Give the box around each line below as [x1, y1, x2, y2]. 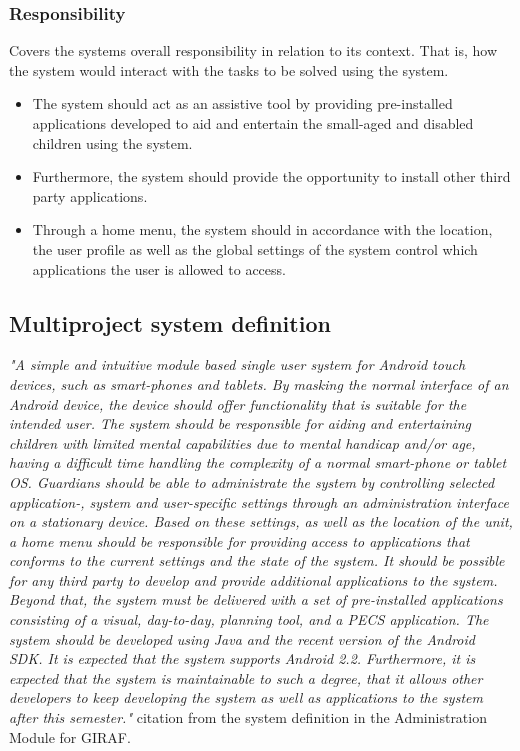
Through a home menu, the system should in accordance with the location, [32, 219, 493, 240]
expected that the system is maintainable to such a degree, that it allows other [9, 667, 483, 688]
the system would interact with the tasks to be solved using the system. [9, 59, 449, 80]
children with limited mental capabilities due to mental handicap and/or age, [9, 432, 476, 453]
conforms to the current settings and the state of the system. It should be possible [9, 550, 505, 571]
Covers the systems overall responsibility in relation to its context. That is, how [9, 40, 498, 61]
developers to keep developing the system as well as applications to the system [9, 687, 483, 708]
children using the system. [32, 132, 193, 153]
